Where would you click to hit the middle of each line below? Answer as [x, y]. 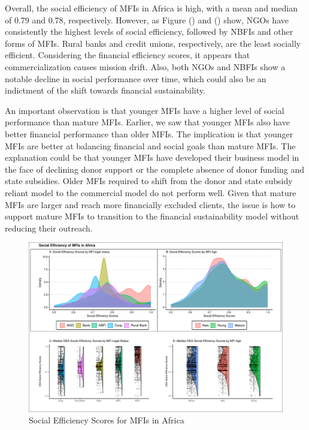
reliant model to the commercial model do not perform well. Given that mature [151, 192]
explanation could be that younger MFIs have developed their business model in [152, 157]
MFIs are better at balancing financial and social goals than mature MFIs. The [150, 145]
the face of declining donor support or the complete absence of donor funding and [155, 169]
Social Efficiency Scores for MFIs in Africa [107, 420]
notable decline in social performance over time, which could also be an [136, 78]
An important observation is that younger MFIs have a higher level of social [145, 110]
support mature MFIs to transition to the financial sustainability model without [152, 216]
